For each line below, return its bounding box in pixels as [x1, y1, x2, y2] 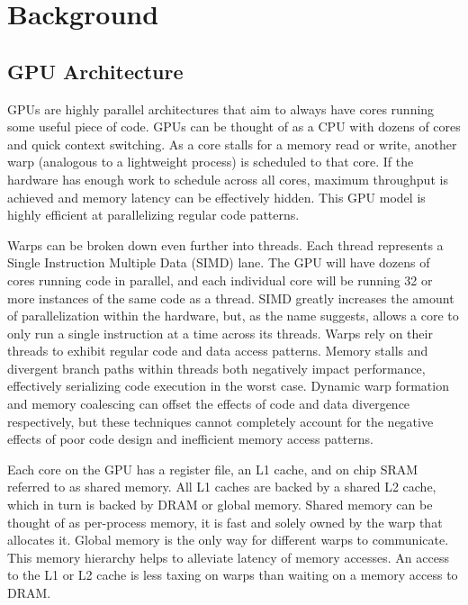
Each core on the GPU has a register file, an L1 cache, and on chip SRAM [7, 459, 418, 478]
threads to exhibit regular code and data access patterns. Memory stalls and [7, 341, 428, 360]
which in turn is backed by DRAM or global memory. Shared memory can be [7, 495, 433, 514]
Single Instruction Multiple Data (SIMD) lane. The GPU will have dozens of [7, 253, 430, 272]
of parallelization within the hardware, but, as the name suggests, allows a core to [7, 306, 459, 325]
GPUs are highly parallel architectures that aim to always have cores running [7, 99, 435, 118]
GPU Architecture [7, 57, 184, 85]
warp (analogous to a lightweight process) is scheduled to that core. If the [7, 152, 414, 171]
